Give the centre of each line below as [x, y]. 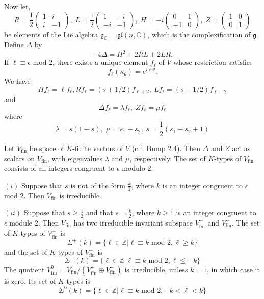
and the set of [26, 252]
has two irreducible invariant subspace [133, 222]
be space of [47, 148]
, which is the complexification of [199, 34]
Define [14, 45]
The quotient [24, 269]
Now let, [17, 6]
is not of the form [98, 185]
